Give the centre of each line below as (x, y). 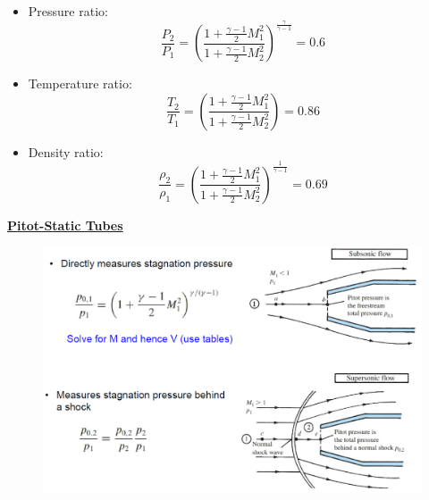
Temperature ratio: (80, 83)
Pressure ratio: (68, 11)
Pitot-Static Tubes (65, 225)
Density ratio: (66, 151)
